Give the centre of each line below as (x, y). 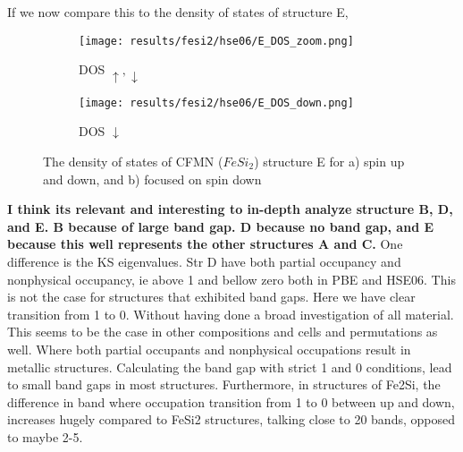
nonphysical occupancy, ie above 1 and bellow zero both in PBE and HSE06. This (231, 279)
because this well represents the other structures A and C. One (205, 244)
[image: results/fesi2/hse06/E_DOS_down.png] (216, 102)
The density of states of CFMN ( (133, 161)
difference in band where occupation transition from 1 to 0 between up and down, (231, 401)
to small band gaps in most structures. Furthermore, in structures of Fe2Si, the (224, 384)
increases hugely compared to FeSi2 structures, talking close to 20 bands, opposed (231, 419)
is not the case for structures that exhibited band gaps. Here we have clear (211, 297)
